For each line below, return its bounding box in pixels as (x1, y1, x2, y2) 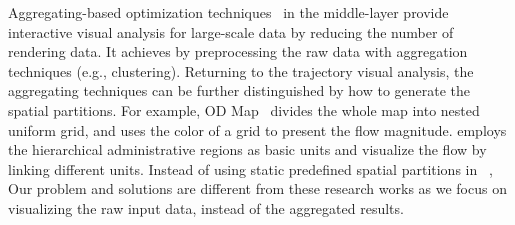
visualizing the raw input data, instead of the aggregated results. (8, 197, 404, 218)
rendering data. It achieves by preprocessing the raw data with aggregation (8, 41, 468, 62)
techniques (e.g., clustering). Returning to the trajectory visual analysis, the (8, 60, 474, 81)
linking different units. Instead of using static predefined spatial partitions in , (8, 158, 493, 179)
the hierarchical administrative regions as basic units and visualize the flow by (8, 139, 487, 160)
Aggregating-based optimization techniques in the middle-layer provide (8, 2, 449, 22)
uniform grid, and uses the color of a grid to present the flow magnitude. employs (8, 119, 507, 140)
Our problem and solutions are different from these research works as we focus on (8, 178, 507, 199)
